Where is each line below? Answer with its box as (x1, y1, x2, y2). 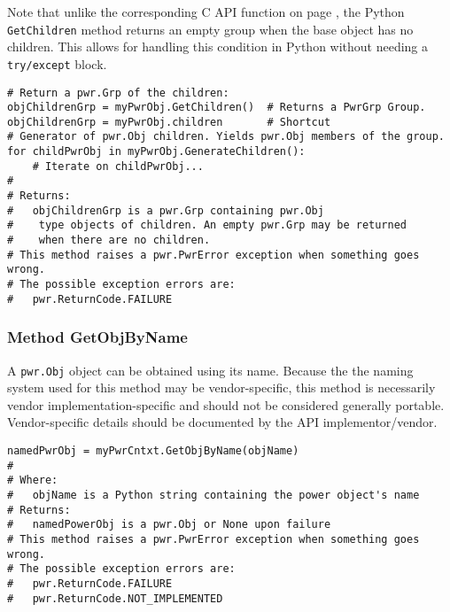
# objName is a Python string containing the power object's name (7, 488, 420, 501)
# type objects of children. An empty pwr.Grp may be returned (7, 219, 407, 232)
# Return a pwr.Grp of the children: (7, 86, 229, 99)
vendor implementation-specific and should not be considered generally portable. (7, 395, 445, 414)
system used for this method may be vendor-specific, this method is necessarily (7, 378, 436, 397)
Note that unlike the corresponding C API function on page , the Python (7, 3, 405, 20)
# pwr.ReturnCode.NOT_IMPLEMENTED (7, 592, 223, 605)
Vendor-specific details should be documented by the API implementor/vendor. (7, 413, 438, 431)
